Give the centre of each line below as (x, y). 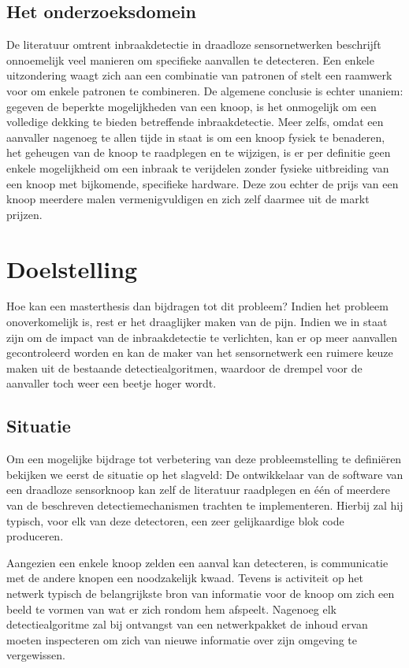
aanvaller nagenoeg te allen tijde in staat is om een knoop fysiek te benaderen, (196, 137)
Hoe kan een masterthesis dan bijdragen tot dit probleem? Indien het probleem (197, 306)
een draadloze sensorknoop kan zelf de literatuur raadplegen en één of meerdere (198, 490)
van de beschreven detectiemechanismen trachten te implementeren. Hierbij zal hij (205, 505)
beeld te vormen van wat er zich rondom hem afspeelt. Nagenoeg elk (171, 609)
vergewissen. (36, 655)
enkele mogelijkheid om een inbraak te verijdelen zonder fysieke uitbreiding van (198, 167)
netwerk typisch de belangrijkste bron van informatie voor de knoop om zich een (201, 593)
